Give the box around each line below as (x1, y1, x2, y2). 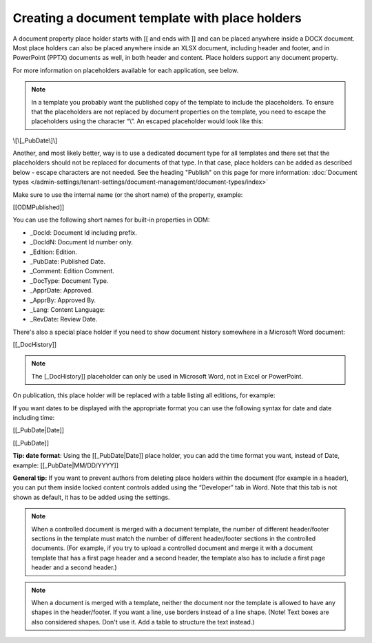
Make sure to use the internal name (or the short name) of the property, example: (12, 190, 243, 199)
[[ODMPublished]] (12, 203, 65, 211)
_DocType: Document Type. (30, 276, 109, 285)
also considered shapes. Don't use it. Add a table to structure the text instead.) (31, 618, 255, 626)
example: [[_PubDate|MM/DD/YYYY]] (12, 461, 119, 470)
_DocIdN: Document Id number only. (30, 238, 134, 246)
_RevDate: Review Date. (30, 315, 98, 324)
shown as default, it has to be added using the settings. (12, 493, 170, 501)
